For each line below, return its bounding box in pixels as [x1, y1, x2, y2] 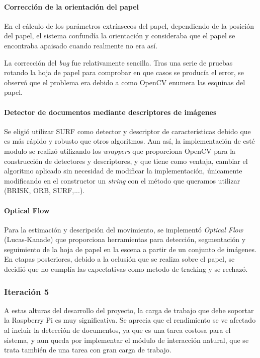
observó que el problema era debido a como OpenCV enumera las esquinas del [4, 77, 245, 87]
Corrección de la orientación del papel [4, 1, 139, 12]
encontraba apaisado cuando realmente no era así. [4, 40, 158, 50]
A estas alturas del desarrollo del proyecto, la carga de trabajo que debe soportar [4, 305, 254, 315]
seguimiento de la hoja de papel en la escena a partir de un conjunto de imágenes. [4, 244, 256, 254]
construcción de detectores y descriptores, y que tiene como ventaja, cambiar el [4, 155, 248, 166]
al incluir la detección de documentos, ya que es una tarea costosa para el [4, 325, 231, 335]
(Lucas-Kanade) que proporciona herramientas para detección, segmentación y [4, 234, 246, 245]
